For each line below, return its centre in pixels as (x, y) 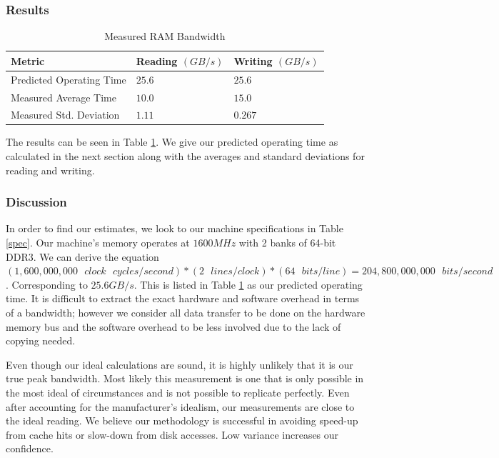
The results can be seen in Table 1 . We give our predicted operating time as (172, 142)
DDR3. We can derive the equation (82, 256)
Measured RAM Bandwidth (165, 36)
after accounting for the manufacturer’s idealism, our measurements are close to (180, 406)
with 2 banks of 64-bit (287, 243)
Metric (28, 60)
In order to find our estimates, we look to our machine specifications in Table (175, 228)
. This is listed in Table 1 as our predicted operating (248, 284)
